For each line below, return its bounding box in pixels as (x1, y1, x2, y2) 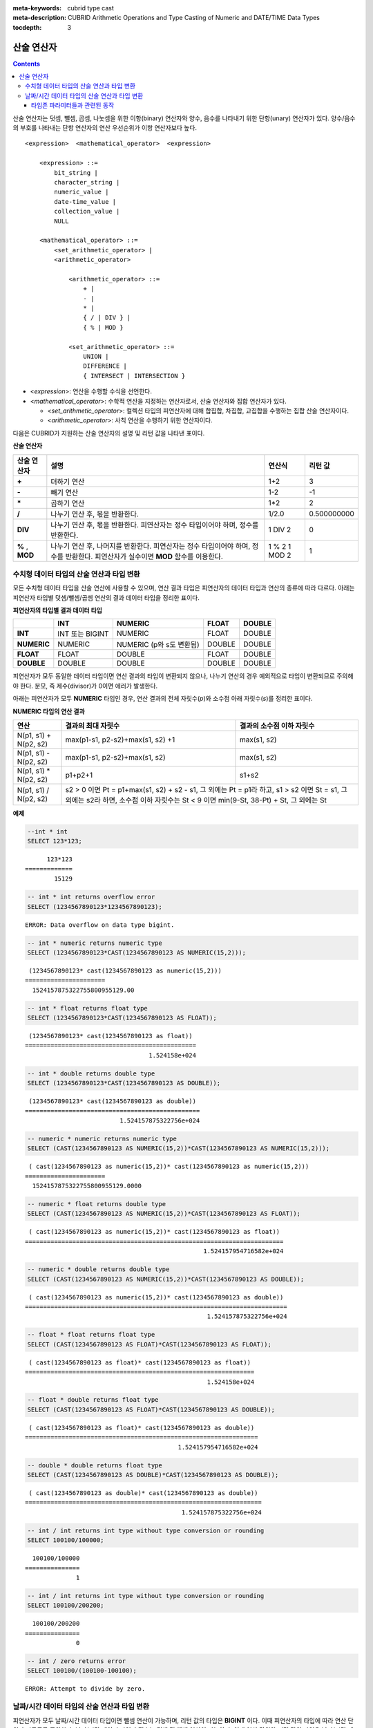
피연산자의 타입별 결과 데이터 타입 (12, 606, 103, 614)
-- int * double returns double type (27, 1069, 155, 1078)
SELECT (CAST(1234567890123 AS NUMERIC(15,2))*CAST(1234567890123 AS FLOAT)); (27, 1210, 300, 1218)
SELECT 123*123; (27, 837, 83, 845)
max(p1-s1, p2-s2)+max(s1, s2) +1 (65, 735, 175, 744)
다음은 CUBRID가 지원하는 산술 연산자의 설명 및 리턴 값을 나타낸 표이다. (12, 429, 205, 437)
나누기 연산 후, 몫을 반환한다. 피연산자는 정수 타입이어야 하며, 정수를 (50, 520, 259, 529)
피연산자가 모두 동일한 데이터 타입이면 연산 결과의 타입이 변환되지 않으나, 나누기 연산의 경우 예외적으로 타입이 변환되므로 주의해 (12, 672, 354, 680)
